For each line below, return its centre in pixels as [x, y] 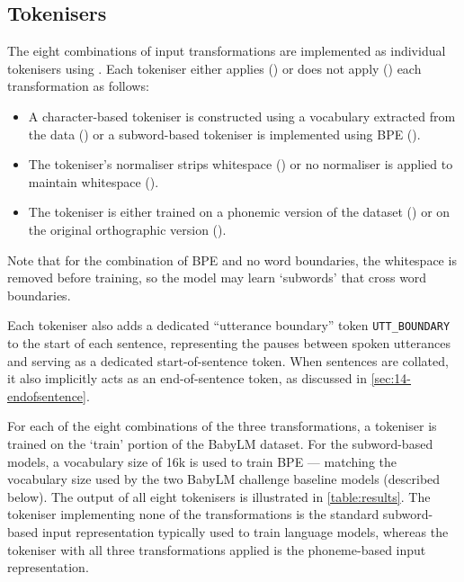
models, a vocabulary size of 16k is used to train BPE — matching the [202, 461]
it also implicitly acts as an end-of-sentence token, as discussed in [187, 378]
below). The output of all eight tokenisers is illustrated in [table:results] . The [219, 496]
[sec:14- [391, 378]
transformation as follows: [78, 86]
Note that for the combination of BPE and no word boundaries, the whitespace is [232, 260]
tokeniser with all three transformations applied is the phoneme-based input [217, 549]
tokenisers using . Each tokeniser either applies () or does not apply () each [214, 68]
